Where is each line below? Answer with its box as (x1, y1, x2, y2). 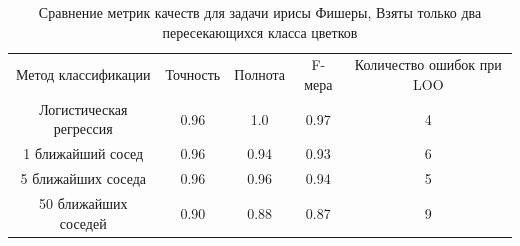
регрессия (53, 118, 113, 139)
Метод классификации (15, 64, 151, 85)
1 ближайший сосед (23, 143, 144, 164)
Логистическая (39, 98, 128, 119)
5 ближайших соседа (20, 168, 147, 189)
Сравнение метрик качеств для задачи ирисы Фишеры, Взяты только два (38, 2, 482, 22)
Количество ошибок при (354, 54, 502, 75)
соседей (59, 212, 107, 233)
